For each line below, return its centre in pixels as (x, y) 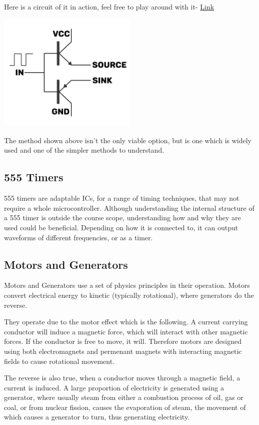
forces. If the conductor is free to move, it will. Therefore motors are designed (123, 341)
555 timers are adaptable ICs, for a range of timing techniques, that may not (122, 198)
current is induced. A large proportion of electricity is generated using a (114, 387)
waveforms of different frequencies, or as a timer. (78, 237)
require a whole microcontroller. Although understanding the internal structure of (129, 207)
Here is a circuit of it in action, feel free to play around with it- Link (109, 7)
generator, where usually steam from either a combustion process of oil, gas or (124, 397)
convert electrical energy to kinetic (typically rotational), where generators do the (129, 295)
